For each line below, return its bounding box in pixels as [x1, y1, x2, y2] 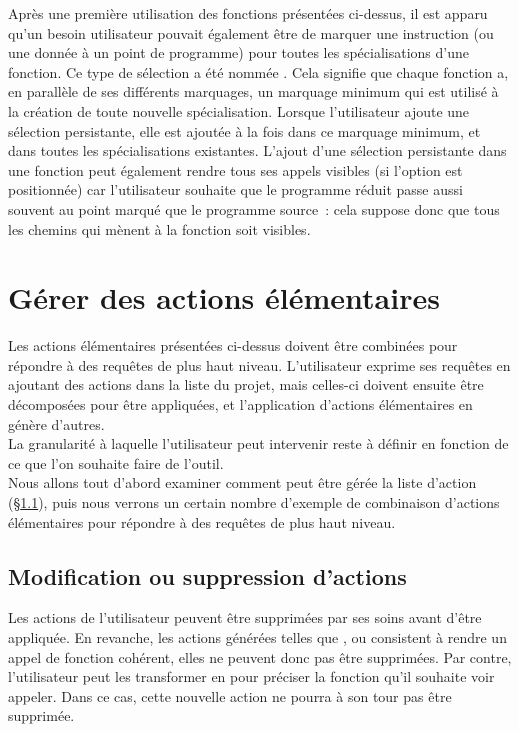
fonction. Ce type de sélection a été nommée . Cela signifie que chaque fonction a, [8, 61, 509, 82]
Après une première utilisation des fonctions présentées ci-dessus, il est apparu [8, 3, 488, 23]
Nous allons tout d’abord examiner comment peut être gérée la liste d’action [8, 472, 477, 493]
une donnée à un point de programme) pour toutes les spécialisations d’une [8, 42, 469, 63]
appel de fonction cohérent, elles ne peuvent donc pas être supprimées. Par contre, [8, 646, 512, 667]
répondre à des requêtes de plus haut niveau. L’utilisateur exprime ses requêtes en [8, 354, 511, 375]
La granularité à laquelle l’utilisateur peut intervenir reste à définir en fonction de [8, 433, 509, 454]
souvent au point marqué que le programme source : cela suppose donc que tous [8, 198, 500, 219]
